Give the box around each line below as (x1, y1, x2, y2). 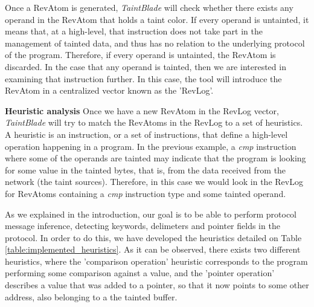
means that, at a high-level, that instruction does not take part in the (5, 25, 263, 37)
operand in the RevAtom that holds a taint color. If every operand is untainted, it (5, 13, 309, 25)
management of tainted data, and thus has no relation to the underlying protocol (5, 36, 305, 49)
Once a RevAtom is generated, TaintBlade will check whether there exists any (5, 1, 293, 13)
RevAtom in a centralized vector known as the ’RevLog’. (5, 84, 214, 97)
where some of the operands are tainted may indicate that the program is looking (5, 152, 306, 164)
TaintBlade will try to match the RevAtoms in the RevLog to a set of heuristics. (5, 116, 303, 129)
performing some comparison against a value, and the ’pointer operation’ (5, 267, 275, 279)
